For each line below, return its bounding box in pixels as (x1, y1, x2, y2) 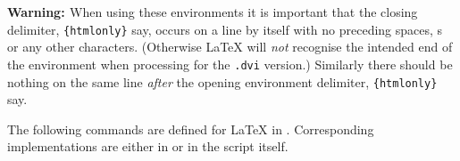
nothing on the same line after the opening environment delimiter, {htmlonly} (7, 72, 438, 91)
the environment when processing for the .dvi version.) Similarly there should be (7, 54, 453, 73)
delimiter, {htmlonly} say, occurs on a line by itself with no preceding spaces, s (7, 20, 443, 38)
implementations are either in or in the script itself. (7, 137, 289, 156)
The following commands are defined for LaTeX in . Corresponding (7, 119, 374, 138)
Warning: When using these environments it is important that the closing (7, 3, 418, 20)
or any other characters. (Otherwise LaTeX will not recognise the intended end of (7, 37, 453, 56)
